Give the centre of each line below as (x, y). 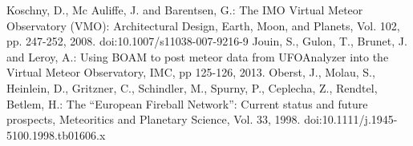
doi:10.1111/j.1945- (351, 119)
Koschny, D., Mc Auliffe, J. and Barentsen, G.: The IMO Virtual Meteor (185, 10)
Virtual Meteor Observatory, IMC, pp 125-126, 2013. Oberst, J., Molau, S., (191, 72)
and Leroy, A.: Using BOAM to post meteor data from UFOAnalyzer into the (198, 56)
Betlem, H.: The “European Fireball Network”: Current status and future (187, 103)
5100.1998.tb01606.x (56, 134)
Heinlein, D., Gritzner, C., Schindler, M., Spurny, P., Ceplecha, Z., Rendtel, (192, 87)
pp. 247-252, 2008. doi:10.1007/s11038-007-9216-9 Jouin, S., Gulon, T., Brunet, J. (207, 41)
